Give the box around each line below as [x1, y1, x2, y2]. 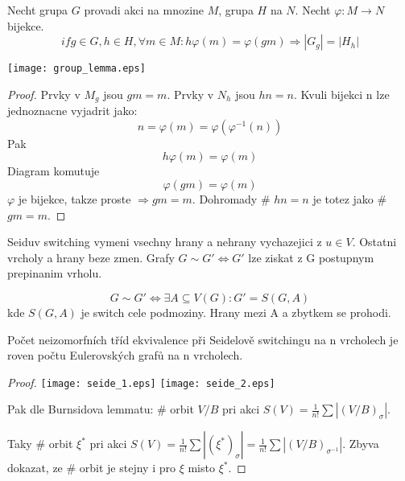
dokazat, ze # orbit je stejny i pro [7, 459, 176, 476]
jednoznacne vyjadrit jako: [7, 102, 138, 119]
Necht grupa [7, 2, 68, 18]
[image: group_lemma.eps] [7, 63, 146, 75]
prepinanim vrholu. [7, 265, 102, 282]
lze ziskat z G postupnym [248, 249, 374, 265]
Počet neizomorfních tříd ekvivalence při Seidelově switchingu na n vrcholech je [7, 331, 399, 347]
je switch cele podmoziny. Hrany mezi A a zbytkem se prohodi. [81, 304, 391, 321]
